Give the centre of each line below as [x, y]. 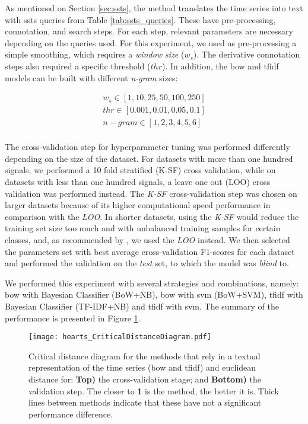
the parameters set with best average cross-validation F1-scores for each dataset [150, 251]
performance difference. [71, 414]
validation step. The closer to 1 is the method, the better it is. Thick [154, 390]
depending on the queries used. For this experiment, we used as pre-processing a [151, 42]
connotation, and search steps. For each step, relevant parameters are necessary [149, 31]
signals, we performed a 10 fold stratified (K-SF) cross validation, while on [140, 170]
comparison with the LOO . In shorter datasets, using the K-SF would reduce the [152, 216]
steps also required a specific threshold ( [78, 66]
